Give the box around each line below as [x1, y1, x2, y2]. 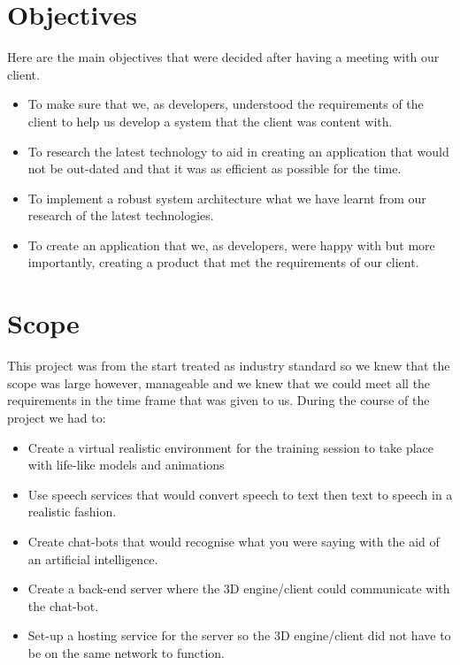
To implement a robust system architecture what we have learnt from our [27, 188, 426, 207]
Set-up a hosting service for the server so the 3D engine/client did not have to [27, 626, 451, 645]
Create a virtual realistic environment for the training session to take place [27, 438, 434, 456]
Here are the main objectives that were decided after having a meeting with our [7, 48, 440, 66]
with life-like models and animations [27, 455, 225, 474]
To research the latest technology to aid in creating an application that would [27, 141, 449, 160]
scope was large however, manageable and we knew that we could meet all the [7, 373, 431, 392]
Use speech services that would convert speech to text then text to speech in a [27, 485, 453, 503]
